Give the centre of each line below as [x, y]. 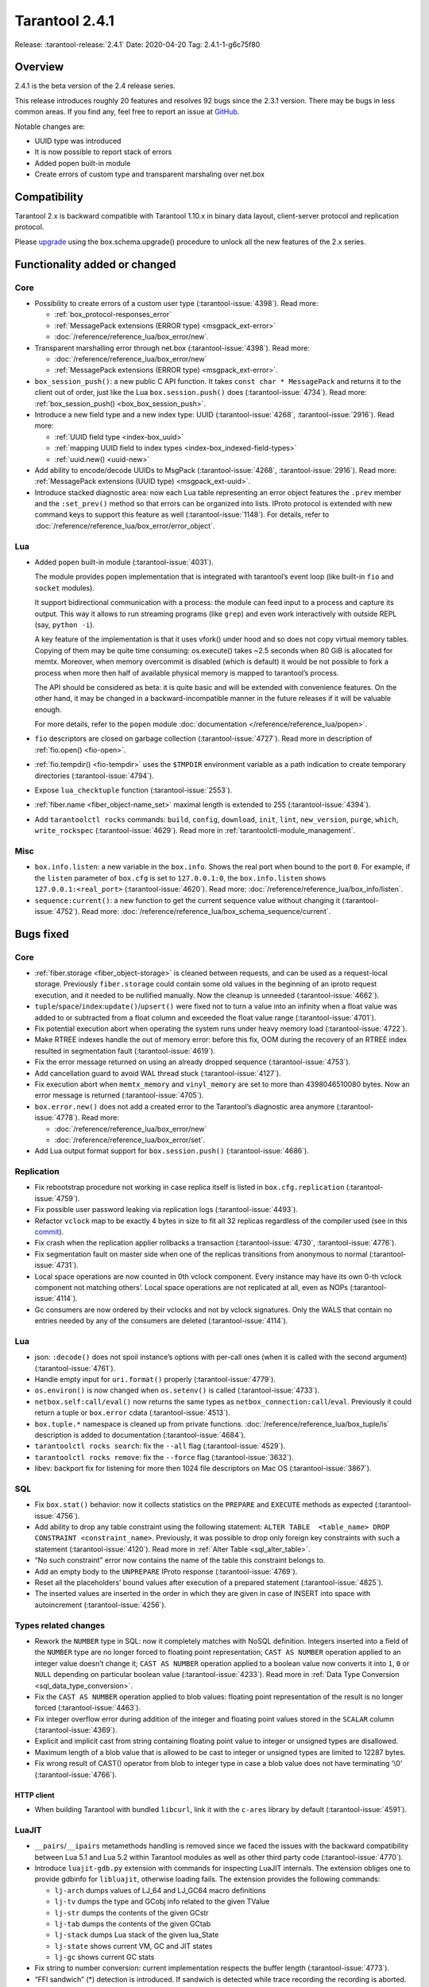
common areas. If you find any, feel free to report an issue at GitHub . [127, 112]
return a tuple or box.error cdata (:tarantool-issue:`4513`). [132, 1413]
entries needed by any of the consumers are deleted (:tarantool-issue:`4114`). [161, 1321]
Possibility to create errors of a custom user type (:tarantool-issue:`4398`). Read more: [176, 304]
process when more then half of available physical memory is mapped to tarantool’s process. [187, 672]
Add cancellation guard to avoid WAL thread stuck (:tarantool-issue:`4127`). [158, 1073]
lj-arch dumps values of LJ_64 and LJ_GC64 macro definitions [160, 1890]
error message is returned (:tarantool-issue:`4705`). [119, 1095]
